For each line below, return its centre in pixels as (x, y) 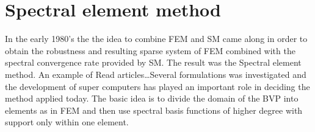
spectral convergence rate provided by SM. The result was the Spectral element (153, 62)
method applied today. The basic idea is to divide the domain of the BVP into (152, 98)
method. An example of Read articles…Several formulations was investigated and (156, 74)
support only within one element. (67, 122)
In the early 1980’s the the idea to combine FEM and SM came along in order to (156, 39)
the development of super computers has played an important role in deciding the (157, 86)
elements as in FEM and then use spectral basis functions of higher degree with (154, 110)
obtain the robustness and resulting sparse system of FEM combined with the (150, 50)
